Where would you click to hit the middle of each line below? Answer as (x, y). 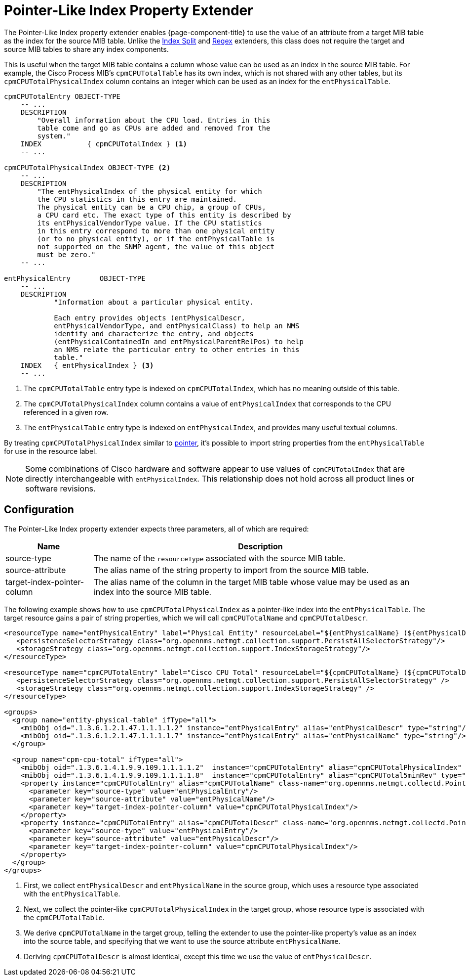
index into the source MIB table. (153, 592)
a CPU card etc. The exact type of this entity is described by (164, 215)
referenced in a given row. (66, 412)
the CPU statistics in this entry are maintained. (137, 199)
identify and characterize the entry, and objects (154, 334)
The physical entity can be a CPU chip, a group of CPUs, (152, 207)
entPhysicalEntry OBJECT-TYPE (75, 278)
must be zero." (66, 254)
